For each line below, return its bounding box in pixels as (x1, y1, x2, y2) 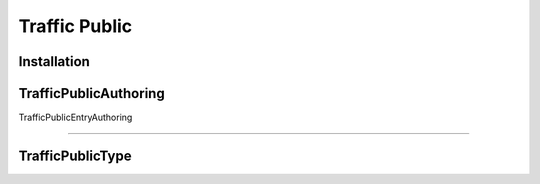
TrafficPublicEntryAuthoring (18, 111, 133, 124)
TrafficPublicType (18, 147, 132, 164)
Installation (18, 53, 90, 70)
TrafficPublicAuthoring (18, 85, 165, 102)
